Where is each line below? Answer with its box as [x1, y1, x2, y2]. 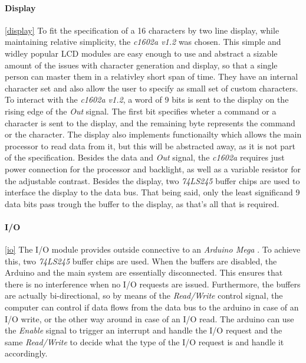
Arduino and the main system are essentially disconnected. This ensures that [5, 266, 283, 279]
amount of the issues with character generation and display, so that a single [5, 58, 278, 71]
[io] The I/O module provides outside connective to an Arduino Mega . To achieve [5, 243, 301, 256]
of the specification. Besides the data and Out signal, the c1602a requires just [5, 151, 285, 163]
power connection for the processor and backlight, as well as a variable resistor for [5, 162, 301, 175]
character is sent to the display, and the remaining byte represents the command [5, 116, 295, 129]
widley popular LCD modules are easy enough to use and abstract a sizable [5, 47, 278, 59]
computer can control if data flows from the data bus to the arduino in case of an [5, 301, 299, 313]
